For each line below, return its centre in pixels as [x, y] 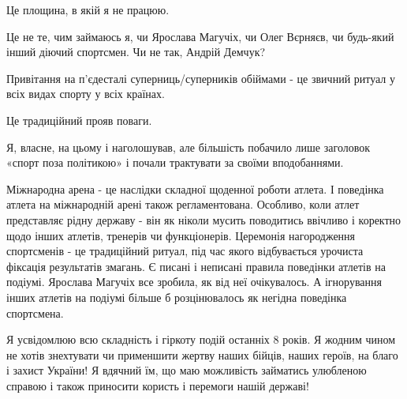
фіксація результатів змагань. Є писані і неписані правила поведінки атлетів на [196, 266]
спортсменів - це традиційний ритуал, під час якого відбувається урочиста [185, 251]
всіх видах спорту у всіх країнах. [86, 94]
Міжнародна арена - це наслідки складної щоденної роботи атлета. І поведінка [195, 188]
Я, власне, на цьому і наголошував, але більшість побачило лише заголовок [189, 147]
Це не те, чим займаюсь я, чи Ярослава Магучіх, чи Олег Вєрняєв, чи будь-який [200, 36]
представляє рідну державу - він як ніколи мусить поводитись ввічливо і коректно [204, 219]
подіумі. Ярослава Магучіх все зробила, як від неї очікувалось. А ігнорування [194, 282]
